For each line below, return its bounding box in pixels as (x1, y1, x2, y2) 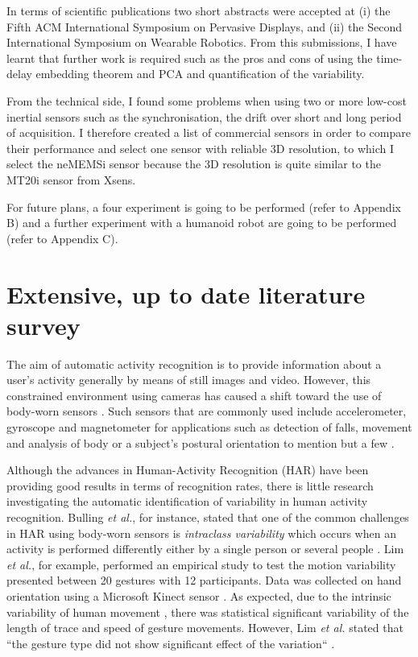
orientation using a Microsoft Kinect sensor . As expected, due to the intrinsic (6, 587, 391, 604)
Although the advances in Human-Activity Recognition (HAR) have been (6, 461, 369, 478)
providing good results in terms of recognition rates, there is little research (6, 477, 374, 494)
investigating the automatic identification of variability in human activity (6, 493, 368, 510)
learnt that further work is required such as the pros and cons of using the (6, 49, 373, 66)
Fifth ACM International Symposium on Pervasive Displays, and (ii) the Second (6, 18, 403, 35)
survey (6, 308, 81, 341)
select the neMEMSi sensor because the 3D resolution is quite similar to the (6, 155, 381, 172)
